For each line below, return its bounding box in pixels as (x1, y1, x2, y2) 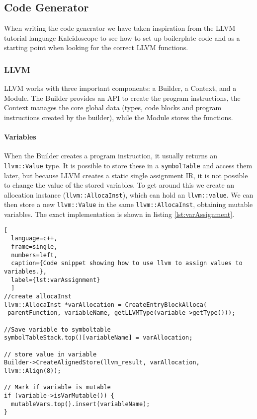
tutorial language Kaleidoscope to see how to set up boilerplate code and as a (4, 32, 240, 43)
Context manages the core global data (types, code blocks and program (4, 102, 222, 113)
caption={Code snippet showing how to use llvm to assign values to (11, 260, 243, 267)
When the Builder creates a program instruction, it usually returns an (4, 150, 217, 161)
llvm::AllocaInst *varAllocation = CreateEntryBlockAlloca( (4, 301, 207, 308)
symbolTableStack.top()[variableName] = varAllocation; (4, 334, 193, 342)
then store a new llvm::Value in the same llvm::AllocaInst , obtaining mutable (4, 199, 253, 209)
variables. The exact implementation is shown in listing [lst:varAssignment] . (4, 209, 235, 219)
